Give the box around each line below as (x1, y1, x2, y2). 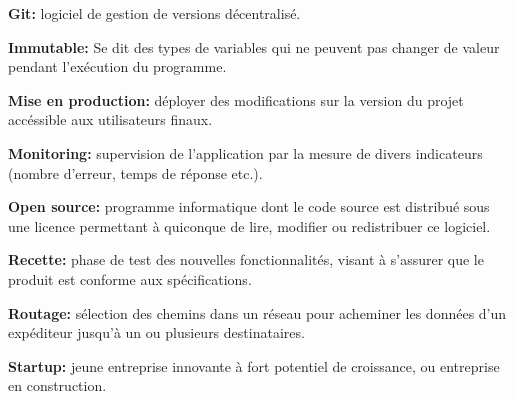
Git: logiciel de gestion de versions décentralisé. (8, 3, 301, 23)
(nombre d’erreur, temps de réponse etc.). (8, 162, 263, 183)
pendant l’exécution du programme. (8, 56, 227, 77)
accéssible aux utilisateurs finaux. (8, 109, 213, 130)
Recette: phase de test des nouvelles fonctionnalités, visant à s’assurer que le (8, 249, 484, 270)
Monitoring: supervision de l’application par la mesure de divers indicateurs (8, 142, 483, 163)
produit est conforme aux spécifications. (8, 268, 252, 289)
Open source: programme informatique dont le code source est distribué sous (8, 196, 490, 217)
